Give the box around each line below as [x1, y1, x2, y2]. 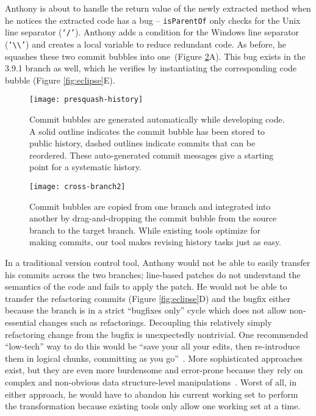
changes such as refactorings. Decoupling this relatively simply [38, 315, 272, 328]
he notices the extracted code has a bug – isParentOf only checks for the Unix [5, 13, 301, 26]
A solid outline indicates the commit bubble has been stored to [29, 124, 265, 137]
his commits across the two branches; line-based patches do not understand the [5, 268, 301, 281]
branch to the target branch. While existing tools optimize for [29, 223, 261, 236]
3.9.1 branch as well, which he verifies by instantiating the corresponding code [5, 62, 297, 74]
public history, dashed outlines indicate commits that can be [29, 137, 256, 149]
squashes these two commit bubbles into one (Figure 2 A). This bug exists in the [5, 49, 306, 62]
